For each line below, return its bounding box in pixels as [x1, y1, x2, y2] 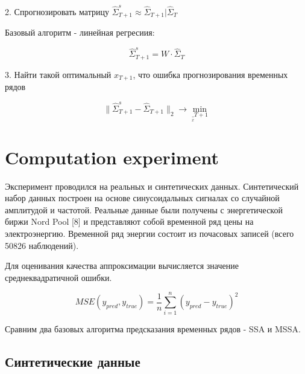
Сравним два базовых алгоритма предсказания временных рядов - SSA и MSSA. [5, 323, 301, 335]
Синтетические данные [5, 352, 140, 371]
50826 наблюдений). [5, 239, 79, 251]
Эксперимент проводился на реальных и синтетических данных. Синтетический [5, 179, 299, 192]
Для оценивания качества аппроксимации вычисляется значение [5, 259, 239, 272]
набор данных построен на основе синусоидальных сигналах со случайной [5, 192, 280, 204]
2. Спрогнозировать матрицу [5, 5, 109, 18]
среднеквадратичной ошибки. [5, 271, 112, 283]
